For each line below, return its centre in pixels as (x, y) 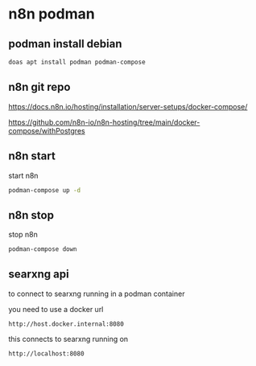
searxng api (39, 274)
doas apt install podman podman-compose (77, 62)
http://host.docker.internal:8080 (66, 324)
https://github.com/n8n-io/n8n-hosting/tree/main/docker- (104, 122)
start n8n (23, 175)
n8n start (32, 156)
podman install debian (65, 44)
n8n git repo (39, 87)
